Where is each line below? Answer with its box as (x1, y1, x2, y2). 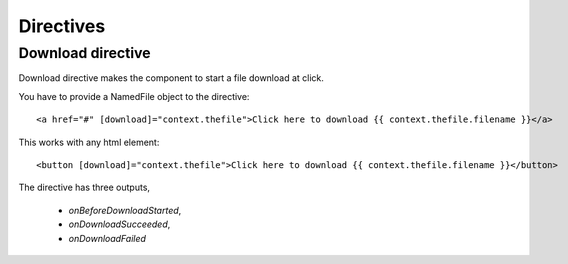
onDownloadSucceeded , (68, 218, 171, 230)
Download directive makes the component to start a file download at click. (18, 72, 325, 84)
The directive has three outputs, (18, 181, 150, 194)
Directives (18, 15, 106, 37)
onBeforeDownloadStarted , (68, 204, 182, 216)
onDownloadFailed (68, 232, 147, 244)
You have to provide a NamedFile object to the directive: (18, 90, 250, 102)
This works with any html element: (18, 136, 160, 148)
